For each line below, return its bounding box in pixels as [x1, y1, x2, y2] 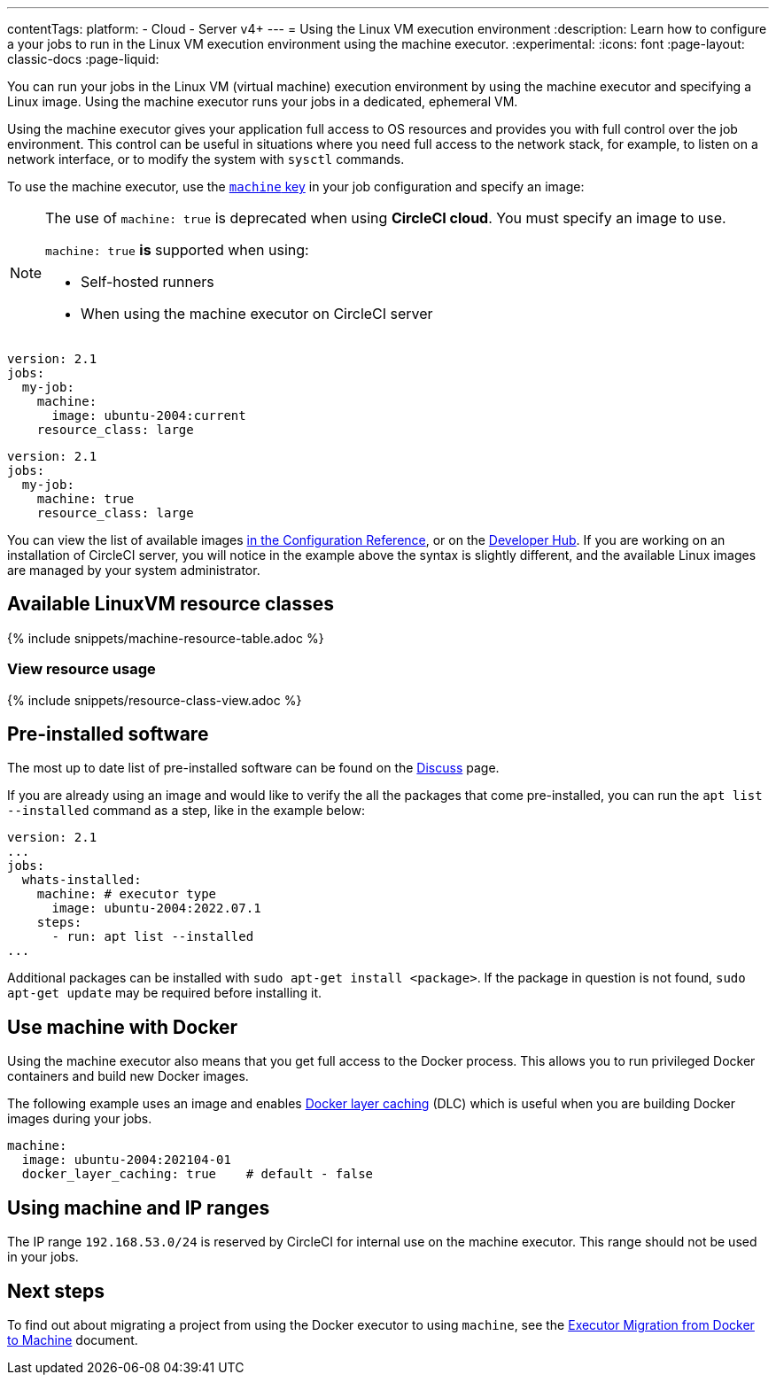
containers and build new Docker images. [7, 1068, 249, 1084]
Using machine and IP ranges [7, 1196, 270, 1219]
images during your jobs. [7, 1111, 152, 1127]
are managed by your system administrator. [7, 563, 260, 578]
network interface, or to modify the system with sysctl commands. [7, 151, 405, 167]
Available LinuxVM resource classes [7, 593, 335, 616]
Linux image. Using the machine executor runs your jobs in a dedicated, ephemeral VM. [7, 94, 518, 109]
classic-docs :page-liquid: [7, 51, 159, 66]
